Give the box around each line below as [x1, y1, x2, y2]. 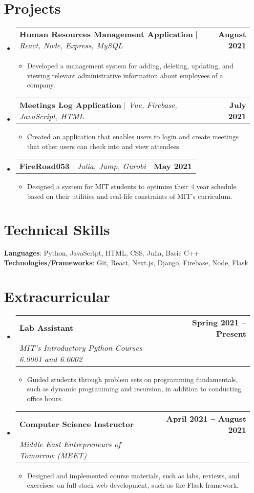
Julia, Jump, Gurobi [77, 160, 146, 172]
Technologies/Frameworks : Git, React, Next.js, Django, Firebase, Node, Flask [4, 257, 248, 267]
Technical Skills [4, 219, 110, 239]
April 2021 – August [166, 412, 246, 424]
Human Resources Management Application [19, 28, 193, 40]
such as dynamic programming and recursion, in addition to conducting [27, 384, 241, 394]
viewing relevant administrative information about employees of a [27, 70, 223, 80]
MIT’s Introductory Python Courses [19, 342, 143, 353]
